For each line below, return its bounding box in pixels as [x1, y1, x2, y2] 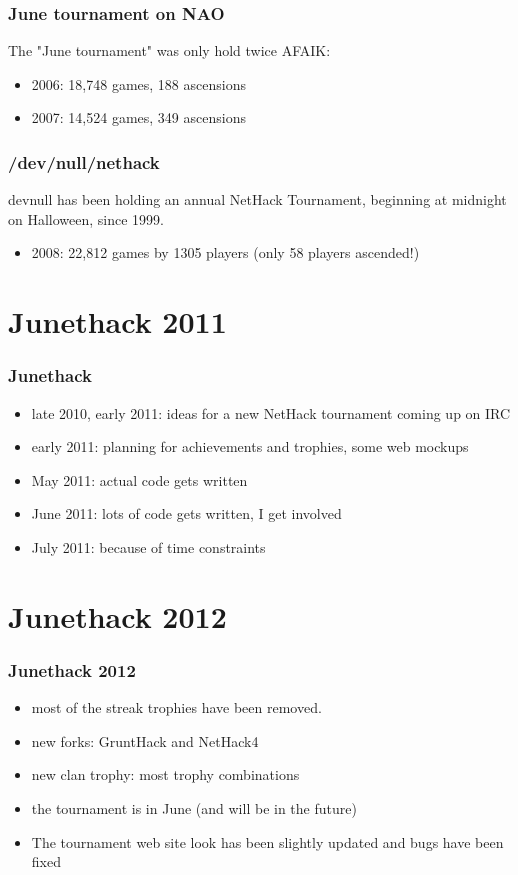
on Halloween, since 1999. [8, 208, 165, 229]
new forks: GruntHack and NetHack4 [31, 730, 259, 751]
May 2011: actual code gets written [31, 469, 248, 490]
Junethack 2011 [8, 301, 227, 342]
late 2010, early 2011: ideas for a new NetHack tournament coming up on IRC [31, 402, 511, 423]
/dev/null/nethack [8, 149, 160, 174]
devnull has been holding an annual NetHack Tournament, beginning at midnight [8, 189, 507, 210]
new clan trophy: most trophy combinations [31, 764, 300, 785]
